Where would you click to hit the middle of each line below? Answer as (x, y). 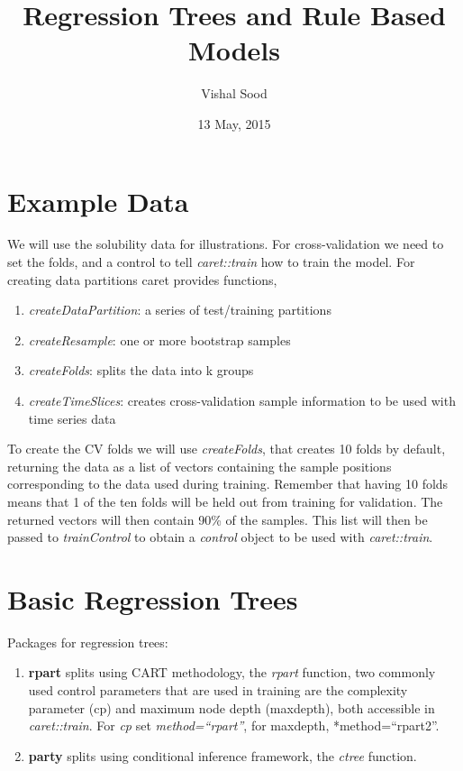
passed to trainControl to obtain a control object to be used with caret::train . (220, 537)
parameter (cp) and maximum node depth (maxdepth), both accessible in (231, 707)
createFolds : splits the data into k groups (141, 370)
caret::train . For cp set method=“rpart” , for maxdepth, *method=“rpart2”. (234, 725)
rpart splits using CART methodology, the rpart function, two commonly (232, 672)
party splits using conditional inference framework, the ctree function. (222, 755)
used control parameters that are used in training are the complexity (218, 690)
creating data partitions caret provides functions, (142, 279)
